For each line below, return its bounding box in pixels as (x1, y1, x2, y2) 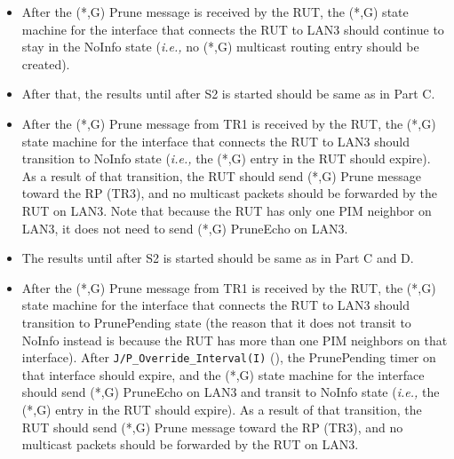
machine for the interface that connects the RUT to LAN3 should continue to (21, 20, 444, 38)
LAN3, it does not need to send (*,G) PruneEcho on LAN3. (21, 218, 348, 237)
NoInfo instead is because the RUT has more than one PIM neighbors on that (21, 330, 448, 349)
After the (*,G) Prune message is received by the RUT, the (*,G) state (21, 3, 409, 20)
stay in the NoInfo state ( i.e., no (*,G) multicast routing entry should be (21, 37, 419, 56)
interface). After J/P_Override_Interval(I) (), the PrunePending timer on (21, 348, 436, 367)
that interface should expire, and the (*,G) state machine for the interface (21, 365, 425, 384)
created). (21, 54, 70, 73)
